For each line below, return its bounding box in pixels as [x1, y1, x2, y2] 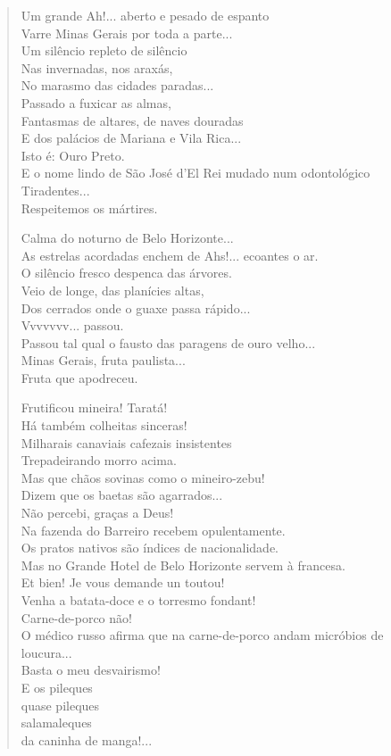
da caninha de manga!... [21, 730, 153, 749]
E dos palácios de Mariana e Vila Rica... [21, 129, 242, 147]
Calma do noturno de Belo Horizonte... [21, 228, 234, 247]
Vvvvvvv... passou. [21, 316, 124, 335]
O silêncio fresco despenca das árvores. [21, 263, 232, 282]
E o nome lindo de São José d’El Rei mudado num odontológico [21, 163, 370, 182]
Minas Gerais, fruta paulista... [21, 351, 186, 370]
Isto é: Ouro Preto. [21, 145, 125, 164]
